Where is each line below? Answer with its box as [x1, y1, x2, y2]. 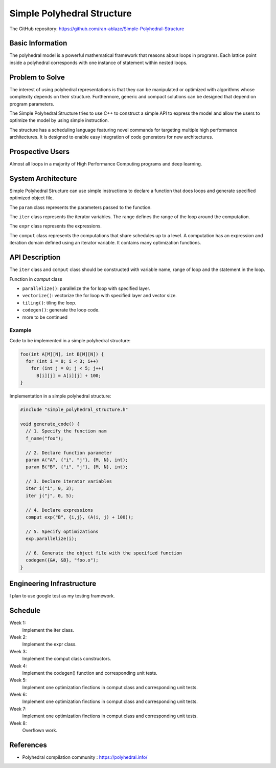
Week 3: [9, 648, 27, 654]
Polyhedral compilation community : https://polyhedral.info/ [22, 754, 148, 760]
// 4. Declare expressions [26, 507, 94, 513]
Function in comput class [9, 276, 62, 282]
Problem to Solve [9, 73, 65, 81]
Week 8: [9, 720, 27, 726]
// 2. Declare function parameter [26, 450, 112, 455]
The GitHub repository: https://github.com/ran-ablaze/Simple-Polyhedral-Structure [9, 26, 185, 32]
